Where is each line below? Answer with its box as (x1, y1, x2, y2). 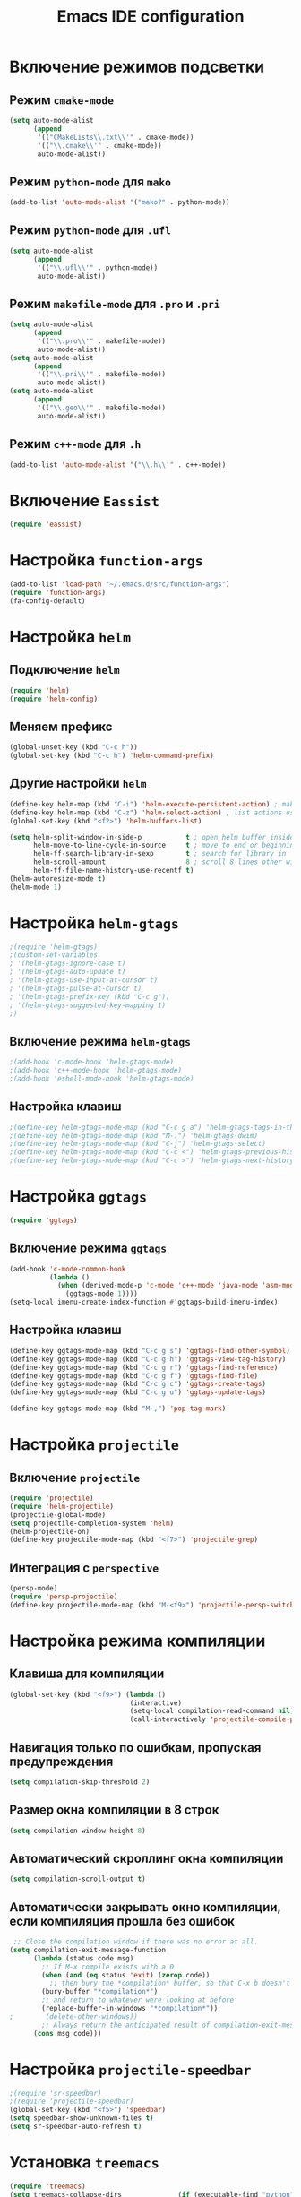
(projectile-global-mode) (9, 1510, 106, 1520)
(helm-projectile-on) (9, 1527, 90, 1536)
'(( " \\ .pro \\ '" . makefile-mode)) (37, 336, 167, 346)
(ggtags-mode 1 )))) (65, 1289, 139, 1298)
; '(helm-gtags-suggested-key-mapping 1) (9, 1001, 167, 1010)
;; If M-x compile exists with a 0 (41, 1962, 175, 1971)
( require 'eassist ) (9, 520, 82, 530)
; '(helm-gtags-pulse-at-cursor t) (9, 984, 142, 993)
